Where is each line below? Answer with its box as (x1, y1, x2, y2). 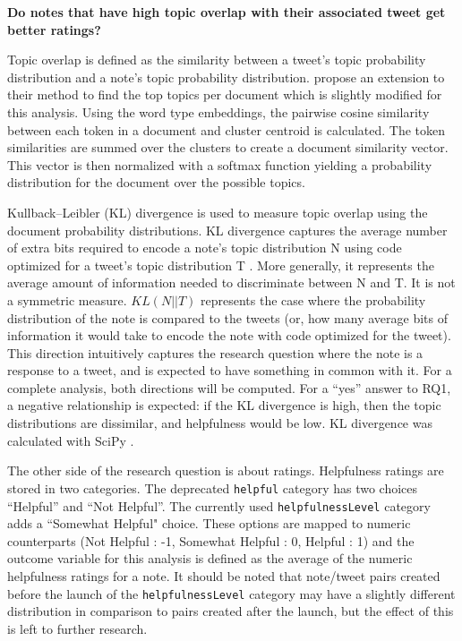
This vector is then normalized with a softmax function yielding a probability (7, 155, 432, 174)
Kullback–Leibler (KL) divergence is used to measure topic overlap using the (7, 202, 428, 221)
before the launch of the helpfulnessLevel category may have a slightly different (7, 584, 456, 603)
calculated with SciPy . (7, 431, 134, 449)
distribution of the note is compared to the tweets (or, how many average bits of (7, 308, 448, 327)
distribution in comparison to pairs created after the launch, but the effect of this (7, 602, 454, 620)
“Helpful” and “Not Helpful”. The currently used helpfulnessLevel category (7, 496, 431, 515)
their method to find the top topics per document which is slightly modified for (7, 85, 442, 104)
